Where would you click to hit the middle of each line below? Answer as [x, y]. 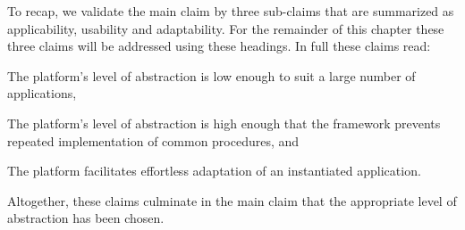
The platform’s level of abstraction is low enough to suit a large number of [211, 75]
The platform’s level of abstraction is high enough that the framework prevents [224, 123]
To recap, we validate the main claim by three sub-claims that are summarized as [231, 11]
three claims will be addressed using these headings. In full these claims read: [219, 46]
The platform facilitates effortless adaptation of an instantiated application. [214, 171]
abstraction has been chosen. [86, 218]
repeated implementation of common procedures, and [153, 140]
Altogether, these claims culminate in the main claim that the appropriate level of [232, 200]
